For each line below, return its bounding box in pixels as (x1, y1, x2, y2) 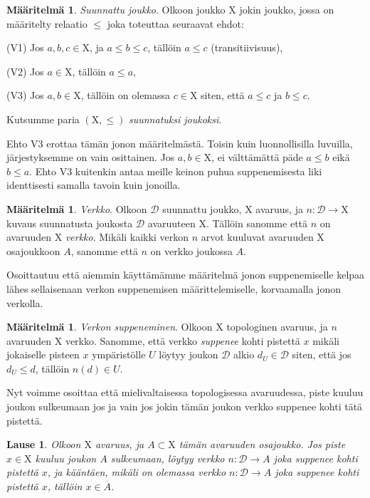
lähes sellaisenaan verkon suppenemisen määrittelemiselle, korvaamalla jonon (6, 281, 341, 296)
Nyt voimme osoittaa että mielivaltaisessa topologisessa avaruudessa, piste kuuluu (6, 385, 364, 400)
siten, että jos (292, 347, 351, 362)
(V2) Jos (6, 63, 44, 78)
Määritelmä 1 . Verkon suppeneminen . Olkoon (6, 319, 213, 334)
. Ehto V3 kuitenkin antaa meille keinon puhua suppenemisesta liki (29, 163, 322, 178)
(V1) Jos (6, 40, 44, 55)
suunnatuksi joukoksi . (128, 111, 222, 126)
